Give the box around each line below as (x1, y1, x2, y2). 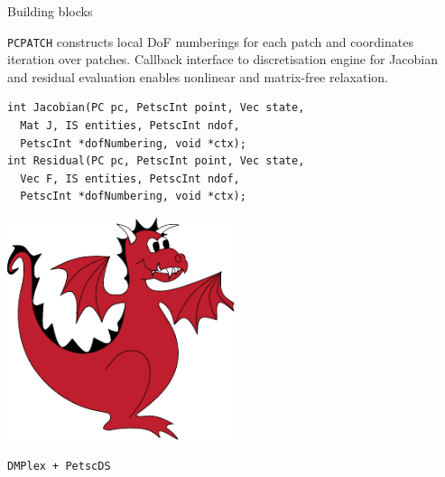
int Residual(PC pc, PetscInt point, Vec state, (7, 154, 305, 168)
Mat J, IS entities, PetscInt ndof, (20, 119, 240, 133)
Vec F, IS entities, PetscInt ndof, (20, 172, 240, 185)
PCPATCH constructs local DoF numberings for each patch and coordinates (7, 32, 413, 51)
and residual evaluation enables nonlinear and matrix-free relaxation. (7, 67, 388, 86)
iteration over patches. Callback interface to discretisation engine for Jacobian (7, 50, 439, 69)
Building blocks (7, 2, 93, 20)
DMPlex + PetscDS (7, 460, 111, 473)
